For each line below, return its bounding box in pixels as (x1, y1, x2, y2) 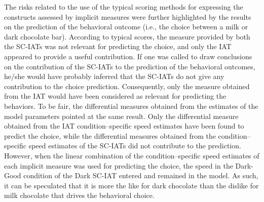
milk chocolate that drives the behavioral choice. (4, 190, 155, 200)
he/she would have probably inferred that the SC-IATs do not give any (4, 71, 224, 82)
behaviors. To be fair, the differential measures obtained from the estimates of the (4, 100, 258, 111)
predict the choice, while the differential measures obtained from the (4, 130, 216, 141)
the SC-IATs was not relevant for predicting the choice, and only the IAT (4, 41, 232, 52)
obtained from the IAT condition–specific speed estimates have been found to (4, 120, 244, 131)
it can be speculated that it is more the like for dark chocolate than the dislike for (4, 180, 259, 190)
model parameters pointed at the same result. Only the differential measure (4, 110, 239, 121)
